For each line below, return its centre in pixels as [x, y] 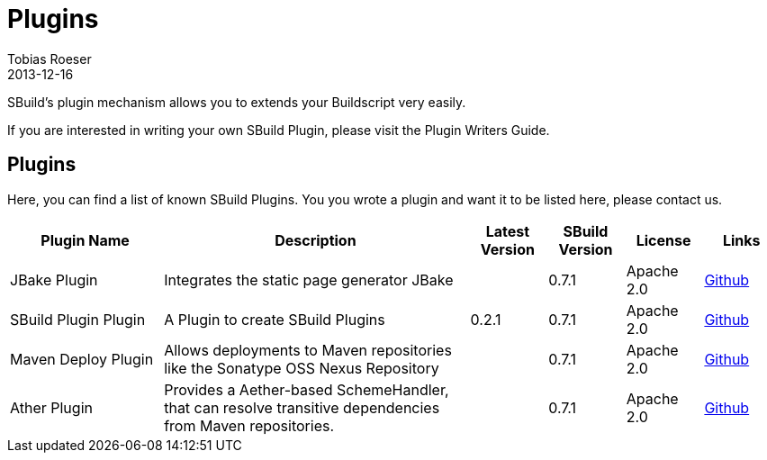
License [663, 240]
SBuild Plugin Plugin [78, 319]
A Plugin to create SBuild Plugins [275, 319]
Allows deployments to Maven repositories [308, 350]
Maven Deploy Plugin [82, 359]
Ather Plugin [51, 407]
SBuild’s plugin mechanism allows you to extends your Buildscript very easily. [237, 102]
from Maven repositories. [249, 425]
